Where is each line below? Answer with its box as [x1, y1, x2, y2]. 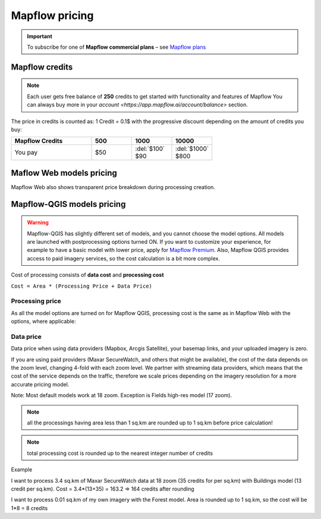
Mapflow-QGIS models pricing [11, 199, 126, 209]
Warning [27, 219, 49, 226]
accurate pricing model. [11, 380, 70, 388]
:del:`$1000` [175, 144, 209, 153]
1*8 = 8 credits [11, 504, 48, 511]
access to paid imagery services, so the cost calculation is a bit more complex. [27, 254, 220, 262]
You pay [14, 149, 38, 157]
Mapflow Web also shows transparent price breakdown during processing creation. [11, 183, 215, 190]
